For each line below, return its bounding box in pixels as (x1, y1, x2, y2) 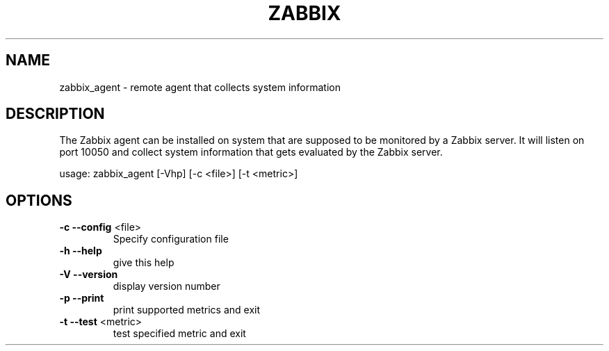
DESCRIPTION (6, 105, 105, 123)
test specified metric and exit (113, 327, 246, 340)
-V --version (59, 268, 118, 281)
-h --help (59, 245, 102, 257)
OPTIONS (6, 191, 72, 209)
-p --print (59, 292, 104, 304)
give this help (113, 256, 174, 269)
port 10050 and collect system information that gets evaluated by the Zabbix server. (59, 146, 443, 158)
